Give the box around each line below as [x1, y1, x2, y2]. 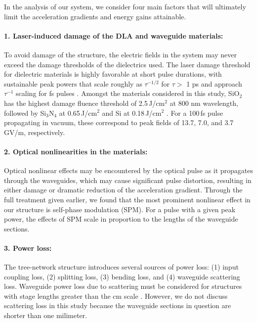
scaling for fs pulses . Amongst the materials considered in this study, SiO [16, 88, 240, 98]
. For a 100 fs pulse [166, 107, 223, 118]
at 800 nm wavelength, [170, 97, 238, 108]
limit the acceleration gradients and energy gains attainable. [4, 11, 186, 21]
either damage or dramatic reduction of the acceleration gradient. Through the [4, 184, 243, 195]
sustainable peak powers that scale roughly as [4, 78, 142, 89]
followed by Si [4, 107, 46, 118]
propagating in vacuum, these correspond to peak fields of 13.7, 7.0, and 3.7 [4, 117, 234, 128]
